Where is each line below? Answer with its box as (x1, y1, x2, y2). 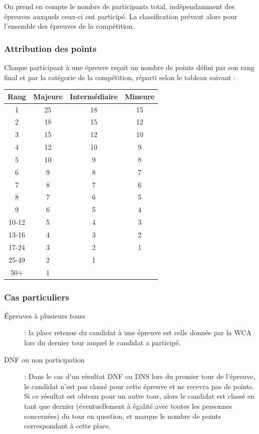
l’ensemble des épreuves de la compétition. (4, 21, 135, 31)
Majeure (33, 91, 63, 101)
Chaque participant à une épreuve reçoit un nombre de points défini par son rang (4, 62, 254, 72)
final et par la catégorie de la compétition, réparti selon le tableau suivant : (4, 72, 236, 82)
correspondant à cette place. (24, 420, 111, 431)
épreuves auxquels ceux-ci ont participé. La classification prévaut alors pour (4, 11, 237, 21)
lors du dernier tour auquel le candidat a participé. (24, 337, 181, 347)
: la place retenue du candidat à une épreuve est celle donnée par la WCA (24, 327, 252, 338)
